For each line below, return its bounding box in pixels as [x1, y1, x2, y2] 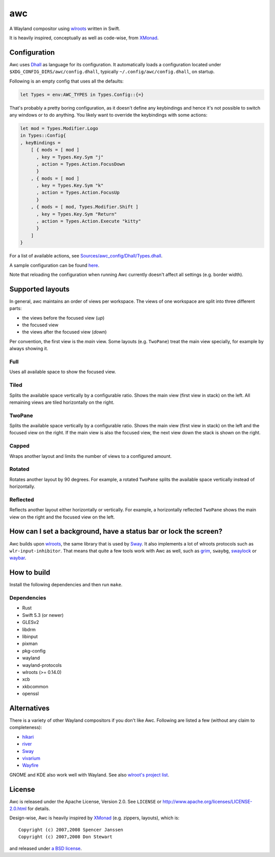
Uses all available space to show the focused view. [9, 369, 117, 375]
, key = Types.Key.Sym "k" [36, 183, 104, 189]
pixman [22, 640, 38, 647]
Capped [9, 443, 30, 450]
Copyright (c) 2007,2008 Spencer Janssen [18, 826, 123, 833]
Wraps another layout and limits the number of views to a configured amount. [9, 453, 172, 459]
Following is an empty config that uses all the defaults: [9, 78, 124, 84]
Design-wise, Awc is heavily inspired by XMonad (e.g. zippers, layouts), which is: [9, 815, 180, 821]
